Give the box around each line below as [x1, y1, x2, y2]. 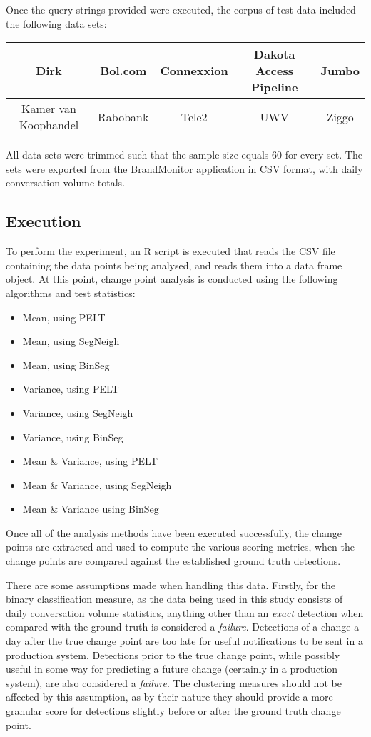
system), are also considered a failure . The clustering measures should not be [6, 675, 342, 690]
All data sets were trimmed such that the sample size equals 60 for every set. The [6, 147, 362, 162]
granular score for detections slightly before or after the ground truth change [6, 703, 341, 718]
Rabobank [98, 108, 149, 125]
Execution [6, 210, 81, 232]
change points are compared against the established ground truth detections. [6, 553, 341, 568]
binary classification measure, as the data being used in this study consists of [6, 591, 343, 606]
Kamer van [21, 100, 76, 117]
